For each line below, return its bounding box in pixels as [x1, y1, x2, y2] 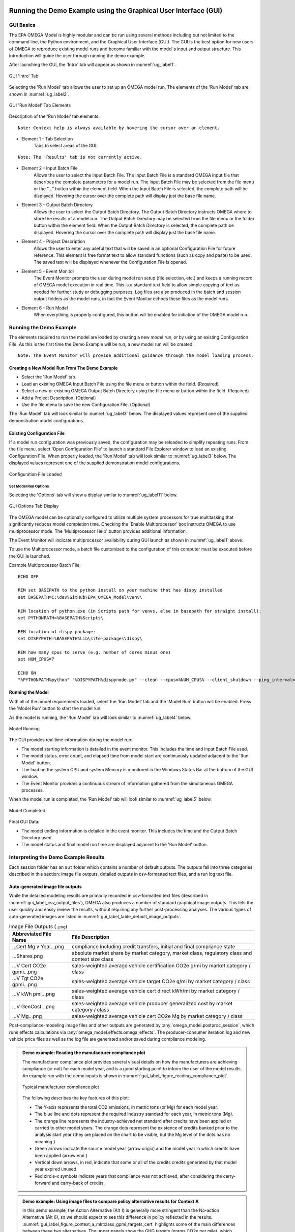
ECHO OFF [18, 574, 39, 579]
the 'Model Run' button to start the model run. [9, 705, 102, 712]
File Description [71, 934, 110, 941]
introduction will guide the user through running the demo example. [9, 52, 146, 59]
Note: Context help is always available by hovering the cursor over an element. [18, 125, 220, 131]
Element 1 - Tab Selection [21, 136, 73, 142]
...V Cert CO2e [12, 962, 46, 969]
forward [34, 1180, 51, 1186]
